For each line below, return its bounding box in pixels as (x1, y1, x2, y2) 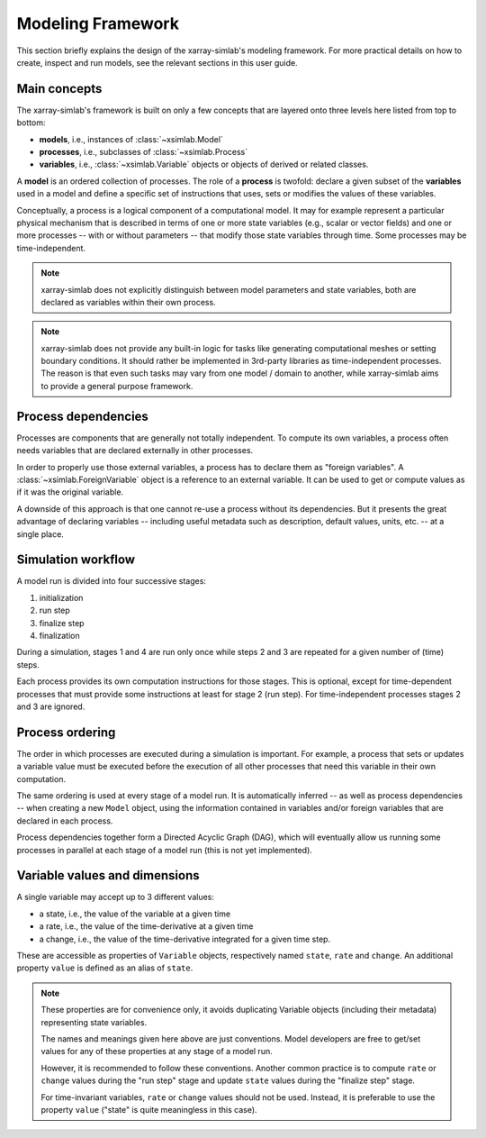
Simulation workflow (16, 552, 135, 568)
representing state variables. (40, 1016, 148, 1027)
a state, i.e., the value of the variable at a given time (39, 908, 231, 919)
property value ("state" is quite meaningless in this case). (40, 1104, 257, 1115)
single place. (16, 528, 65, 540)
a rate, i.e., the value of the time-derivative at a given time (39, 921, 254, 932)
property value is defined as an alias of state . (16, 962, 193, 973)
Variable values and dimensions (16, 868, 200, 883)
